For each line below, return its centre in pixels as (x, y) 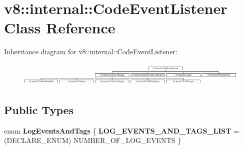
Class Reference (60, 28)
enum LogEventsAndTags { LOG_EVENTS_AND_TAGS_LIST (118, 130)
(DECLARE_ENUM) (38, 140)
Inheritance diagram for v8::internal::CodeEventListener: (91, 52)
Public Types (39, 109)
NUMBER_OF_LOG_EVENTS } (127, 140)
